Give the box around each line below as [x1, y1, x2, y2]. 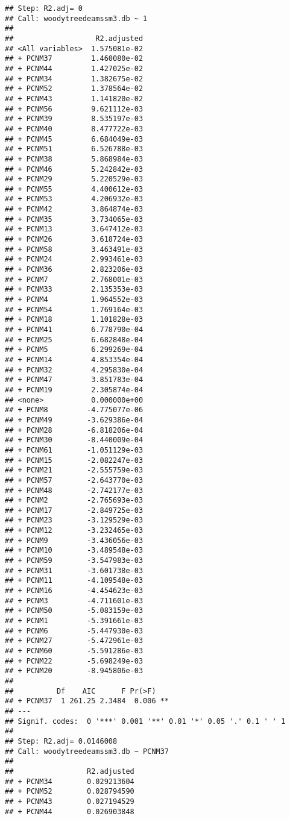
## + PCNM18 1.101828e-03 [5, 315, 143, 324]
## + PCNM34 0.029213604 [5, 777, 134, 786]
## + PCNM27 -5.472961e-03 [5, 636, 143, 645]
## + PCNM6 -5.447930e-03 [5, 626, 143, 635]
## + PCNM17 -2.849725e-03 [5, 506, 143, 515]
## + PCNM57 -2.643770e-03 [5, 475, 143, 485]
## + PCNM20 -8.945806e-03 [5, 667, 143, 676]
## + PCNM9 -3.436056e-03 [5, 536, 143, 545]
